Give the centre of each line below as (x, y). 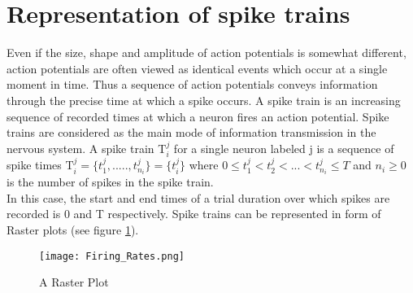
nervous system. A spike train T (87, 148)
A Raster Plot (74, 282)
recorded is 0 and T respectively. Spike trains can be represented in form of (194, 214)
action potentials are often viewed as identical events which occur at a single (197, 68)
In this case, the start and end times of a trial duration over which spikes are (198, 197)
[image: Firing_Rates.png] (112, 256)
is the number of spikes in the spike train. (110, 182)
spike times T (40, 165)
